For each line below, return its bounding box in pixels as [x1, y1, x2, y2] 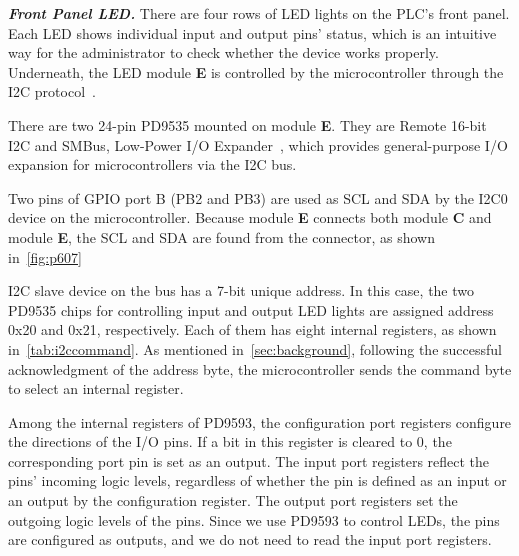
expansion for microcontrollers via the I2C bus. [8, 154, 297, 175]
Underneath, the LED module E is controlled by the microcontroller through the [8, 61, 504, 82]
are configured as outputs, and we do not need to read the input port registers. [8, 529, 492, 550]
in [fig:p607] [8, 246, 82, 267]
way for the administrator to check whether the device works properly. [8, 42, 439, 63]
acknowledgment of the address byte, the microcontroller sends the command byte [8, 358, 512, 379]
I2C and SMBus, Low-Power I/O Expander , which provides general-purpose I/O [8, 134, 508, 155]
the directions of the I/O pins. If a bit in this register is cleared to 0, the [8, 431, 452, 452]
